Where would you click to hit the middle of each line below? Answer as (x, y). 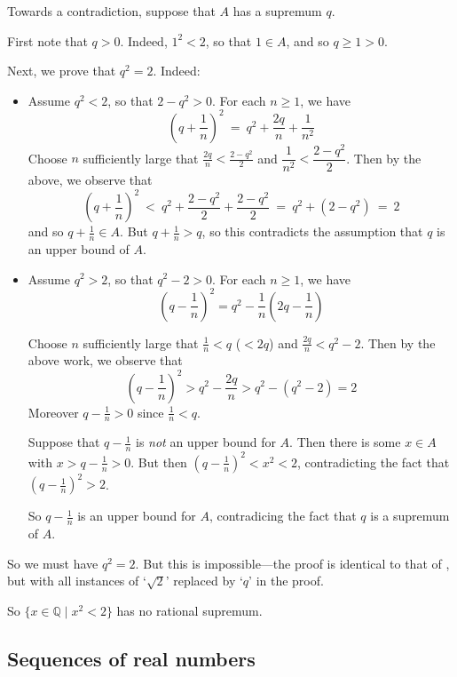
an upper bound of (79, 248)
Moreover (53, 412)
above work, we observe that (105, 360)
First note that (47, 40)
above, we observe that (90, 180)
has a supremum (277, 11)
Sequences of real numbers (131, 658)
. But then (159, 462)
